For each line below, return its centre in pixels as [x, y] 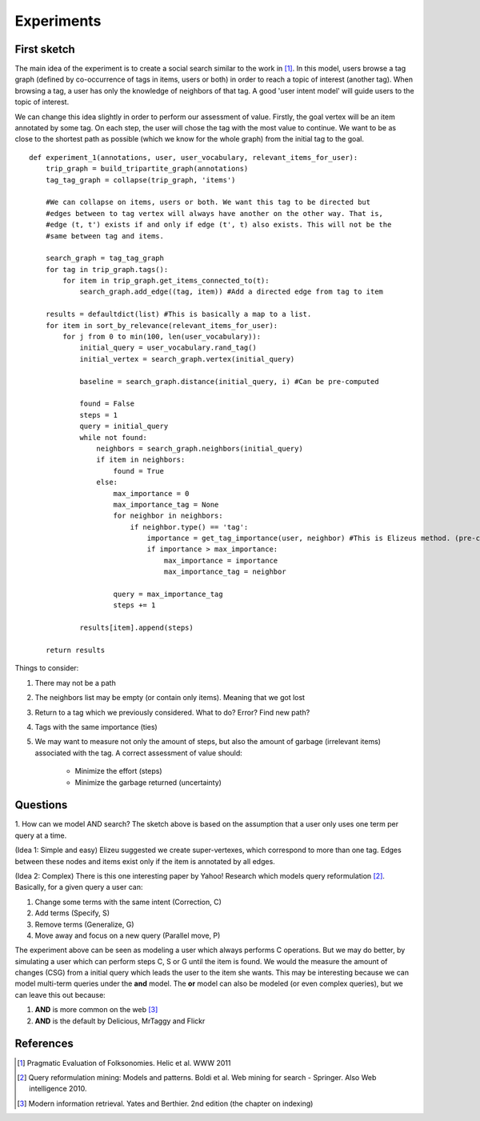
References [44, 1044]
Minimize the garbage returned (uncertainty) [148, 782]
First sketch [45, 49]
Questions [41, 805]
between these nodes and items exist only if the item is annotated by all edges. [145, 861]
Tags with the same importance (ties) [96, 727]
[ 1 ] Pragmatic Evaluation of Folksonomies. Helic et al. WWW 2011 [124, 1063]
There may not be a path [75, 683]
